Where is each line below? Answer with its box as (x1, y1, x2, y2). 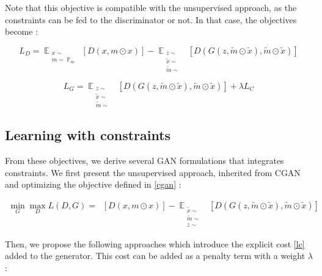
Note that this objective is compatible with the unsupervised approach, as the (5, 1, 297, 13)
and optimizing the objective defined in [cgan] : (5, 178, 181, 191)
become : (5, 25, 38, 38)
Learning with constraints (5, 126, 171, 144)
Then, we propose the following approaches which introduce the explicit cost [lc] (5, 237, 305, 250)
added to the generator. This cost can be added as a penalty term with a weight (5, 249, 306, 262)
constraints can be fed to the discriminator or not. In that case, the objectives (5, 13, 297, 26)
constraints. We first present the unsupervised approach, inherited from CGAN (5, 166, 301, 179)
